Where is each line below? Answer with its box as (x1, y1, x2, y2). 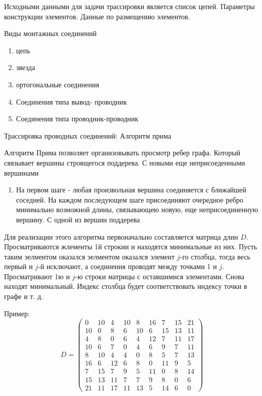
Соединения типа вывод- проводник (16, 96, 127, 107)
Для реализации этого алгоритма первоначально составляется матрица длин (4, 231, 238, 242)
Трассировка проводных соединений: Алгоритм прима (4, 130, 171, 141)
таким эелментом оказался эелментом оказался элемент (4, 251, 175, 261)
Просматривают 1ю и (4, 271, 70, 281)
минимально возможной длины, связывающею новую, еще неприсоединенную (16, 204, 258, 215)
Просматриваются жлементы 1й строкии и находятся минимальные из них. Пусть (4, 241, 257, 252)
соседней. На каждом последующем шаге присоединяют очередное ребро (16, 194, 244, 205)
